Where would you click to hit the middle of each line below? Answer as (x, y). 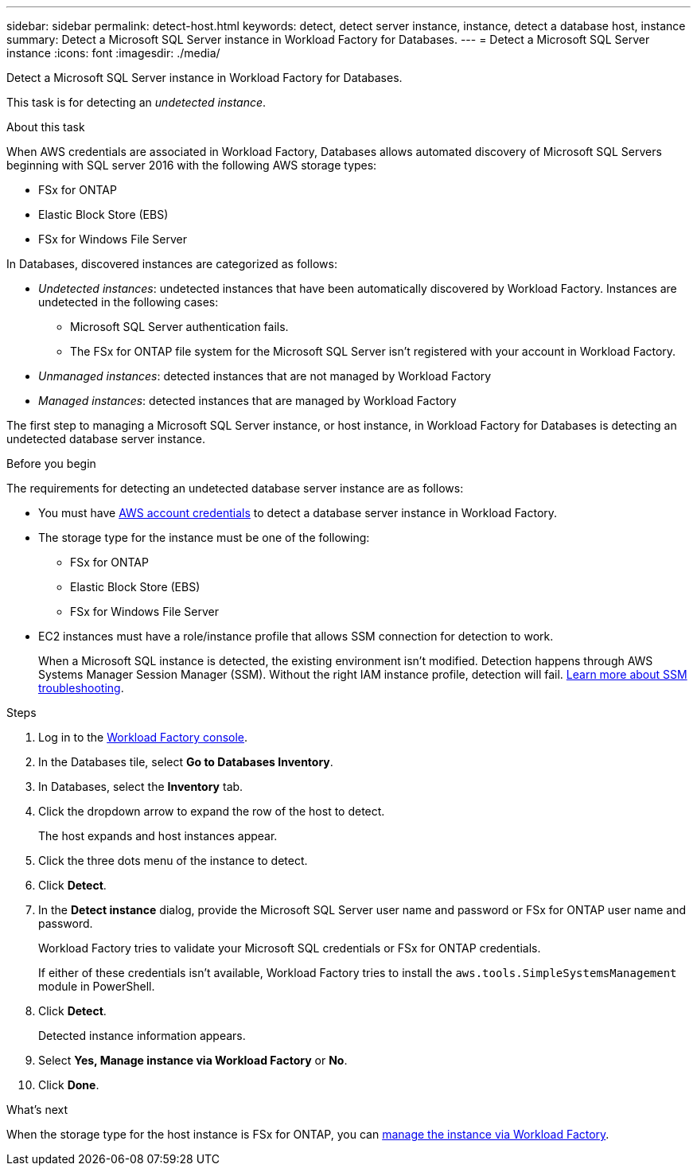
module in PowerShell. (97, 986)
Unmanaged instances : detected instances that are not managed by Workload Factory (265, 376)
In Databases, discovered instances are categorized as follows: (172, 264)
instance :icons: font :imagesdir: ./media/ (113, 53)
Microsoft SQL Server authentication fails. (179, 327)
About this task (46, 127)
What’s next (37, 1110)
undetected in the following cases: (128, 302)
